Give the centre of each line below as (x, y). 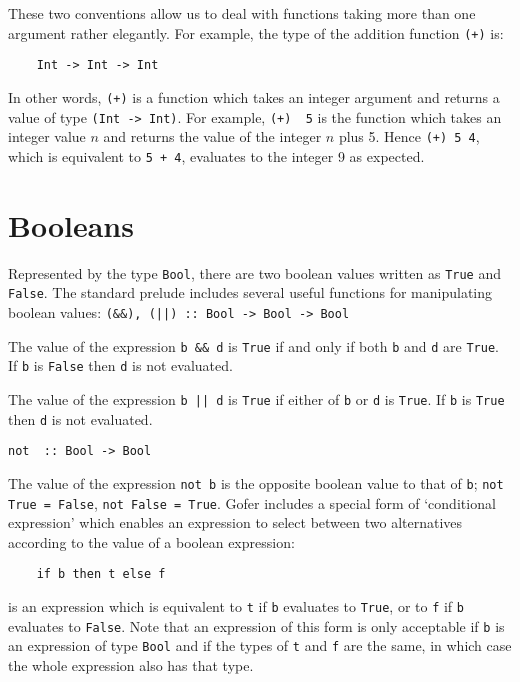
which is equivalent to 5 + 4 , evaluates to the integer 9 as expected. (216, 155)
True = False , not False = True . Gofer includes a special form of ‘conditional (252, 502)
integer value (47, 136)
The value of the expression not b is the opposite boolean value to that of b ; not (256, 482)
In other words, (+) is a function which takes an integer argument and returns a (254, 96)
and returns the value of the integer (212, 136)
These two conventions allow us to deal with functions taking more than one (242, 13)
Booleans (71, 224)
